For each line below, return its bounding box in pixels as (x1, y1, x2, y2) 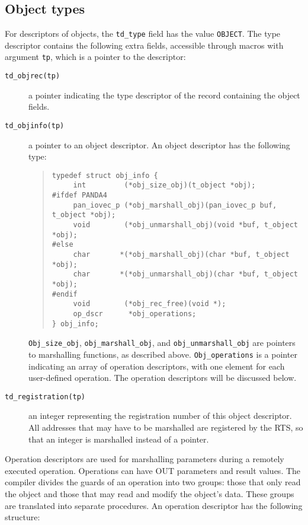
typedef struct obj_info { (52, 171, 158, 180)
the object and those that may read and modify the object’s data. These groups (5, 488, 294, 500)
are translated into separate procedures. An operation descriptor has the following (5, 499, 303, 511)
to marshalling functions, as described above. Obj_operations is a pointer (28, 348, 297, 360)
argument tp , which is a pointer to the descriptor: (5, 50, 186, 63)
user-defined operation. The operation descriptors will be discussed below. (28, 371, 297, 384)
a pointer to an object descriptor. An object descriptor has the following (28, 138, 290, 151)
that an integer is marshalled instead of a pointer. (28, 432, 209, 445)
